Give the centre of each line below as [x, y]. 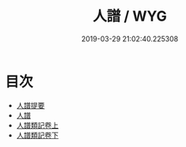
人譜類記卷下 [37, 135]
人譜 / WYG [130, 16]
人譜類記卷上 [37, 125]
